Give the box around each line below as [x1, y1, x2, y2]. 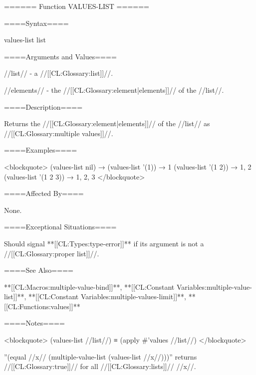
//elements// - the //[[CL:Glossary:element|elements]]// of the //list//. [4, 84, 224, 95]
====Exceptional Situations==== [4, 221, 117, 232]
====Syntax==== [4, 17, 69, 28]
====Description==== [4, 101, 83, 112]
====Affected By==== [4, 188, 84, 198]
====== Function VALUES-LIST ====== [4, 1, 149, 11]
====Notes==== [4, 318, 65, 328]
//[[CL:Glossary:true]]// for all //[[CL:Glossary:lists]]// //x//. [4, 361, 196, 372]
